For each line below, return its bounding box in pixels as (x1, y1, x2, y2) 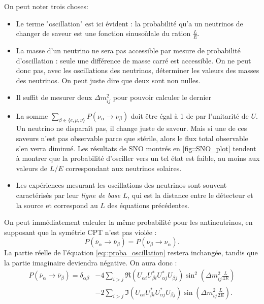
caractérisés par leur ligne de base (16, 189, 120, 200)
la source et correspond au (16, 199, 98, 210)
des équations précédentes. (107, 199, 189, 210)
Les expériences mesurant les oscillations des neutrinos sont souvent (16, 180, 227, 190)
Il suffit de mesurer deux (16, 92, 92, 103)
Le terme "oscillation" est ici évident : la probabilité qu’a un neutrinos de (16, 18, 243, 28)
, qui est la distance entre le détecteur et (127, 189, 253, 200)
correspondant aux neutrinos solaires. (65, 162, 182, 173)
